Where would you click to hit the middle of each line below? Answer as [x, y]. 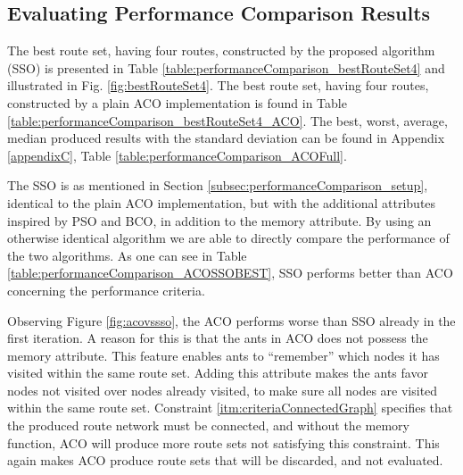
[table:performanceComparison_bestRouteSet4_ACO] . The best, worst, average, [227, 120]
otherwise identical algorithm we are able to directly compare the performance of [228, 238]
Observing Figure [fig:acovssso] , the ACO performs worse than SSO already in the [231, 320]
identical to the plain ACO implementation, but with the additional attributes [222, 202]
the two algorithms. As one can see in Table [127, 255]
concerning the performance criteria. [106, 290]
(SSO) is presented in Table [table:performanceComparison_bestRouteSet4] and [226, 67]
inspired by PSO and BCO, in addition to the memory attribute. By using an [219, 220]
